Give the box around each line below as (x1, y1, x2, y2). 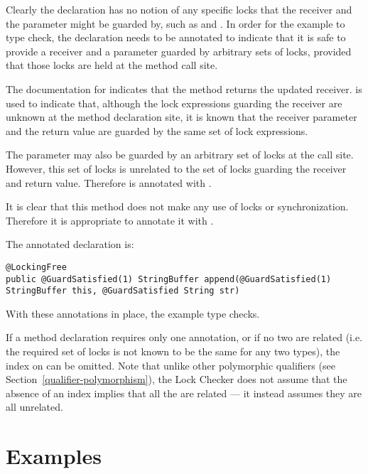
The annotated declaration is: (6, 237, 134, 252)
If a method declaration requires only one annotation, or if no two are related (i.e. (6, 330, 362, 345)
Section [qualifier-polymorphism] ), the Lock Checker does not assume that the (6, 372, 347, 387)
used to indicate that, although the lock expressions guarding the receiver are (6, 95, 342, 110)
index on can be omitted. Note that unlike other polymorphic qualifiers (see (6, 357, 335, 372)
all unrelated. (6, 399, 63, 414)
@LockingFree (6, 262, 67, 272)
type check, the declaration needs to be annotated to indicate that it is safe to (6, 30, 346, 45)
